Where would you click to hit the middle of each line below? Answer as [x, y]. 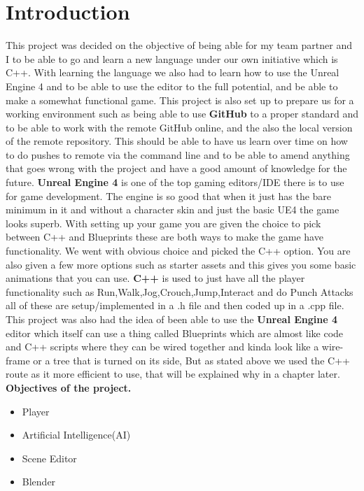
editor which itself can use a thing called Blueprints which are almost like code [175, 333]
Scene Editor [49, 458]
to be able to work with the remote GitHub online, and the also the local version [179, 127]
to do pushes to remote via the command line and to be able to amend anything [178, 154]
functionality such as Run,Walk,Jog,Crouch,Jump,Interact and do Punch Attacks [180, 291]
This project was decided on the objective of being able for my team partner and [179, 45]
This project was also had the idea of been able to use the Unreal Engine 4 [172, 319]
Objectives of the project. [69, 387]
